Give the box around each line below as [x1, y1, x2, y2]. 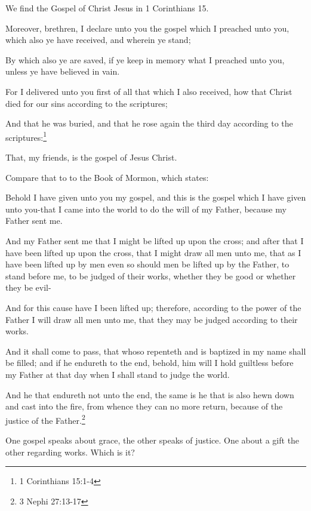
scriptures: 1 [5, 129, 47, 143]
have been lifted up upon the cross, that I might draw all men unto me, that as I [5, 246, 301, 258]
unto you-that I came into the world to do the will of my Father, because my [5, 202, 287, 215]
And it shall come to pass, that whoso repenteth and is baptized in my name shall [5, 344, 306, 357]
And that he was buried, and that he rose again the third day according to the [5, 117, 293, 130]
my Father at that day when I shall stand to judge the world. [5, 368, 230, 380]
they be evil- [5, 281, 51, 294]
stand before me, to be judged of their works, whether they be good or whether [5, 269, 296, 282]
